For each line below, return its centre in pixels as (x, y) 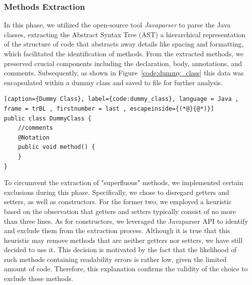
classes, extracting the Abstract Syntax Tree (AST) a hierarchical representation (125, 34)
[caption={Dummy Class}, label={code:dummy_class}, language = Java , (121, 99)
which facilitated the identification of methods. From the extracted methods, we (124, 53)
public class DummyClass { (48, 118)
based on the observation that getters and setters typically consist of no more (120, 211)
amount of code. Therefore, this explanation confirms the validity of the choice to (126, 269)
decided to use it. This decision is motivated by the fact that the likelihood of (120, 249)
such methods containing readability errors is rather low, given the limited (115, 259)
